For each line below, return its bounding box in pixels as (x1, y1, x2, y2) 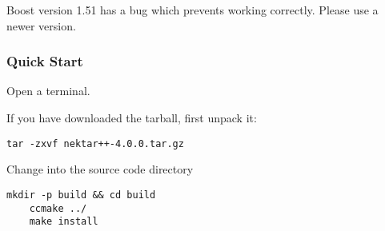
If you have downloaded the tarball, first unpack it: (6, 110, 257, 125)
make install (29, 216, 98, 228)
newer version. (6, 17, 76, 34)
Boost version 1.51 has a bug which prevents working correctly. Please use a (6, 2, 379, 18)
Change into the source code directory (6, 161, 194, 177)
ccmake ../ (29, 202, 87, 214)
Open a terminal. (6, 82, 90, 99)
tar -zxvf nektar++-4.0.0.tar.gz (6, 137, 184, 149)
